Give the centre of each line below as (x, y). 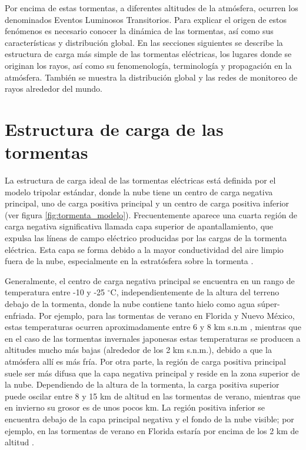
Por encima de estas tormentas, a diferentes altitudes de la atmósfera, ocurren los (152, 8)
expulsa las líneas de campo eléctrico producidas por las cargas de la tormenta (146, 238)
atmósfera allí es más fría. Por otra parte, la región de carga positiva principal (145, 361)
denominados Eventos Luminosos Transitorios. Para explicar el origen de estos (146, 19)
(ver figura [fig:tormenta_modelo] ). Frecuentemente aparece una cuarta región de (151, 214)
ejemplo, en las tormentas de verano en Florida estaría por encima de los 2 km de (152, 430)
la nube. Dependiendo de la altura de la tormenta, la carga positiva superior (142, 384)
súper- (269, 304)
